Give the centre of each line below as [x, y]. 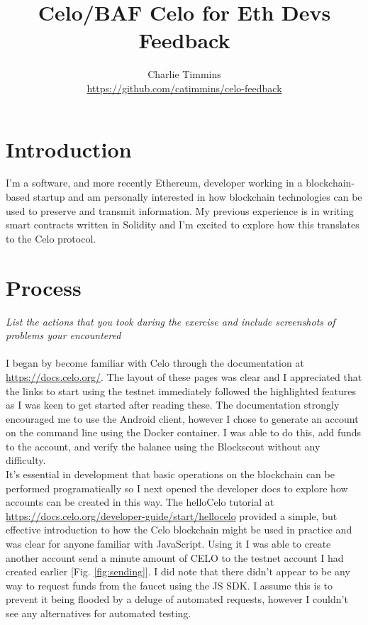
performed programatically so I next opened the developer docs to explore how [177, 488]
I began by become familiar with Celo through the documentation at [155, 363]
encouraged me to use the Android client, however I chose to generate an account [182, 418]
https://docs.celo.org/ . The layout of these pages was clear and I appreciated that [184, 376]
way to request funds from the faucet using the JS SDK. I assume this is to [169, 585]
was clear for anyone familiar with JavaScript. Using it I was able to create [168, 544]
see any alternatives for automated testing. [99, 613]
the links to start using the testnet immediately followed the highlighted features [181, 391]
